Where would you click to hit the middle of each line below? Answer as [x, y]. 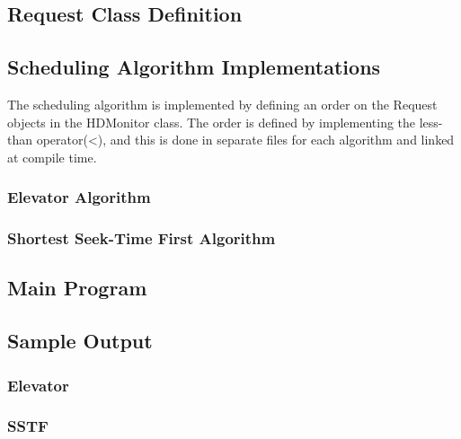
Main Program [77, 288]
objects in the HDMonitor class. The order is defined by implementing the [212, 122]
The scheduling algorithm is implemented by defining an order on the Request [222, 104]
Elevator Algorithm [79, 197]
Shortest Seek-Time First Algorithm [142, 238]
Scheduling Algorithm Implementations [194, 67]
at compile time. [52, 157]
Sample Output [80, 341]
